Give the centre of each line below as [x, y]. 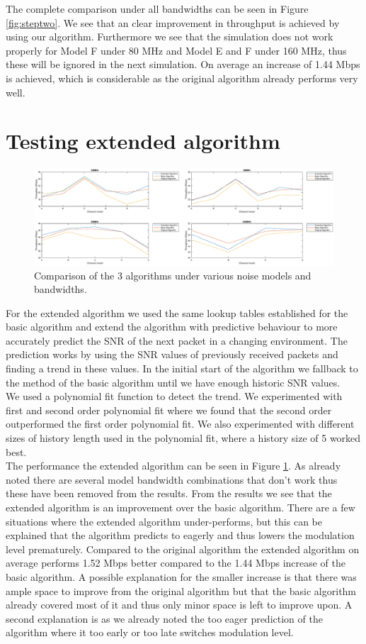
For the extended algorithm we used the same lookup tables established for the [177, 312]
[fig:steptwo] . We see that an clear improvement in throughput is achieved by [173, 22]
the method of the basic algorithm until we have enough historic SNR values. [173, 382]
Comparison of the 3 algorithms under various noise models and [173, 275]
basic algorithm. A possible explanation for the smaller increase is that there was [181, 576]
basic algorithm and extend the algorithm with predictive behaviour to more [172, 327]
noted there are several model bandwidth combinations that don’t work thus [172, 479]
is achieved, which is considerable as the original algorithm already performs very [182, 78]
